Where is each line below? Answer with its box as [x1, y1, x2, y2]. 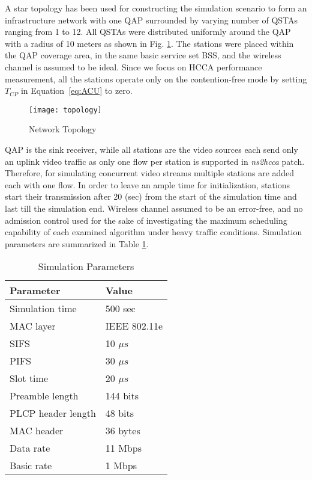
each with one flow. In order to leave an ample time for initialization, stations [5, 178, 290, 191]
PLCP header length [10, 406, 96, 420]
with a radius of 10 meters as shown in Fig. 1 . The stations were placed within [5, 37, 294, 49]
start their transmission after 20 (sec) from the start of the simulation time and [5, 190, 297, 203]
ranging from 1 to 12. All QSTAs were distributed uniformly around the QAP [5, 25, 291, 38]
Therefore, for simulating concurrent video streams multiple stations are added [5, 167, 295, 179]
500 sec [105, 301, 136, 316]
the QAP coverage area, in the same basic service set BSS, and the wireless [5, 49, 281, 61]
